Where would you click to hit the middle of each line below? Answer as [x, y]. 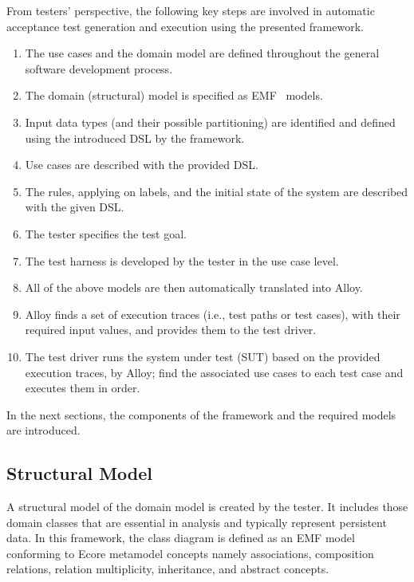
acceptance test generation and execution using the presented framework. [185, 26]
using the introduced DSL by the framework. [135, 138]
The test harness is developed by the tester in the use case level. [182, 260]
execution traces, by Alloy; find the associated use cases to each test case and [214, 372]
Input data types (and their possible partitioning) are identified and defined [210, 122]
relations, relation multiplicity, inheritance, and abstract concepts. [168, 569]
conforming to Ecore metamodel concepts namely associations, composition [190, 553]
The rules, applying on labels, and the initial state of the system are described [217, 191]
